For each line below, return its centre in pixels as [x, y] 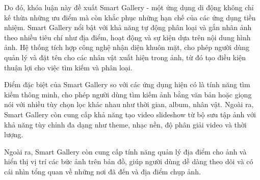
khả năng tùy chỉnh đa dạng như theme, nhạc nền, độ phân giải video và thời [125, 124]
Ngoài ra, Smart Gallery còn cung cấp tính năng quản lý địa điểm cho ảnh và [125, 151]
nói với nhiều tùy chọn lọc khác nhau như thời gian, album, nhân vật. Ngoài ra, [129, 104]
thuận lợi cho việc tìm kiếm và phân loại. [68, 67]
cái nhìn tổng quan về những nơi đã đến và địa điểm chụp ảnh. [102, 171]
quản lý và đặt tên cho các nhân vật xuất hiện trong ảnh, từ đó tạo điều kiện [125, 57]
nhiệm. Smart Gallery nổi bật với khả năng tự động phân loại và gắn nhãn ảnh [128, 27]
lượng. [14, 134]
